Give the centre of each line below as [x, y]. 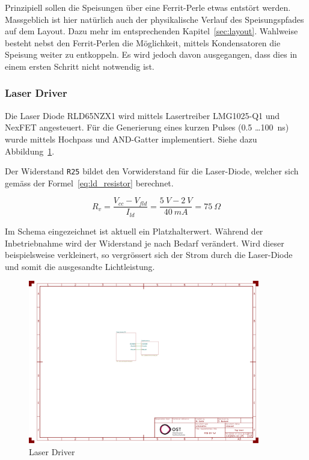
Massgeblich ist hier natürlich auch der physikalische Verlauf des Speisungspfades [154, 19]
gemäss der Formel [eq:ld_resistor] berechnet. [89, 182]
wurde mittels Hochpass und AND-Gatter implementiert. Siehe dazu [131, 139]
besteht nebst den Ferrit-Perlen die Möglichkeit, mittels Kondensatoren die [143, 42]
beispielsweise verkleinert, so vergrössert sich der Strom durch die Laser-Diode [149, 255]
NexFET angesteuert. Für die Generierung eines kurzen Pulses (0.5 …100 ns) [147, 127]
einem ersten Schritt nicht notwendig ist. [80, 66]
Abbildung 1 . [30, 151]
